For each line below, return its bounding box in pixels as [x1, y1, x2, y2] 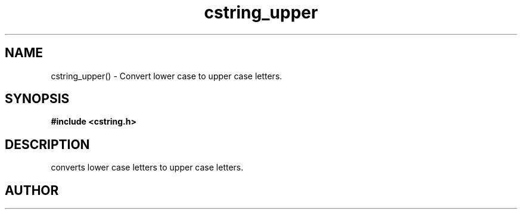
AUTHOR [5, 182, 59, 198]
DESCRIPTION [5, 137, 90, 152]
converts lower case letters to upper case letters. [51, 162, 244, 173]
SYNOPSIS [5, 91, 70, 107]
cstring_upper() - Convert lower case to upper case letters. [51, 70, 282, 81]
